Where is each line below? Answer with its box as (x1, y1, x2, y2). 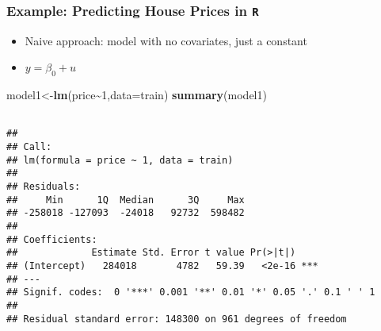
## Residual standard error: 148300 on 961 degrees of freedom (6, 313, 347, 325)
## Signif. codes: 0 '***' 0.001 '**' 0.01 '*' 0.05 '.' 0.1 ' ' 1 (6, 287, 375, 298)
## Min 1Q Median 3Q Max (6, 194, 245, 206)
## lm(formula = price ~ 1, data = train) (6, 154, 234, 166)
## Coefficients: (6, 233, 97, 245)
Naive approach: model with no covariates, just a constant (25, 32, 307, 48)
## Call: (6, 141, 52, 153)
